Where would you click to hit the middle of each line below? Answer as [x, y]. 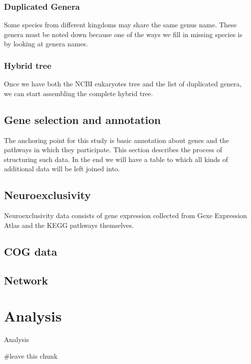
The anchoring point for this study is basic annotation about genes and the [116, 140]
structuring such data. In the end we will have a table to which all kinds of [116, 159]
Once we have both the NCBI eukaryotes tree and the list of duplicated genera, [123, 84]
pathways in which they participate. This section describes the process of [113, 150]
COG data [31, 251]
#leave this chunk [31, 355]
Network [26, 280]
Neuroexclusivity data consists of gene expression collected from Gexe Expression [125, 215]
